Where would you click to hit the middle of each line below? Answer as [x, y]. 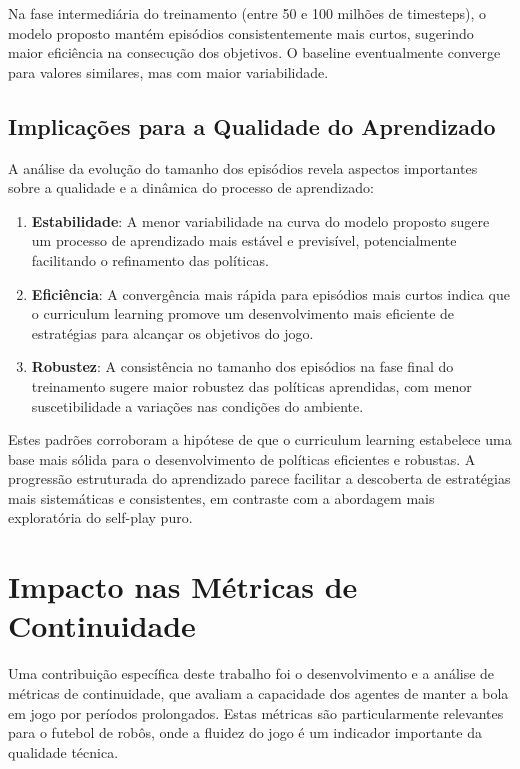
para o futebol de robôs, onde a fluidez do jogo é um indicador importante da [245, 732]
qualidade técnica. [63, 751]
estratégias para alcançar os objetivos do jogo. [172, 332]
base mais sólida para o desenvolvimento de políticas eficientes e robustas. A [242, 458]
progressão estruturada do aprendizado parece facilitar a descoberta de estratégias [259, 478]
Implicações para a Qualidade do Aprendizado [252, 125]
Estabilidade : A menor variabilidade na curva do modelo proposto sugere [260, 220]
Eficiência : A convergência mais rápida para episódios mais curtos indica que [270, 293]
